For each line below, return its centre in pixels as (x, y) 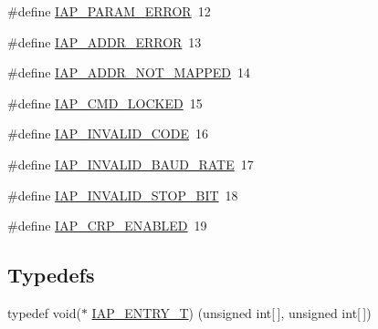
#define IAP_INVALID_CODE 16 (108, 134)
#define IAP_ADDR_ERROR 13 (105, 41)
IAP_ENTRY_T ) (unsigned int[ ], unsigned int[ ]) (231, 312)
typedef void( (44, 312)
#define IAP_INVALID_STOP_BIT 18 (123, 195)
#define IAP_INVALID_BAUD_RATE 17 (131, 164)
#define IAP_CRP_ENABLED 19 (107, 226)
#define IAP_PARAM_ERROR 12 (109, 11)
